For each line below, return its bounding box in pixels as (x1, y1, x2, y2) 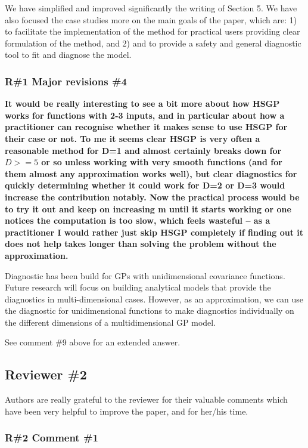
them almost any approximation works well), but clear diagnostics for (5, 167, 297, 180)
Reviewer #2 (5, 365, 87, 384)
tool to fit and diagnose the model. (5, 48, 132, 61)
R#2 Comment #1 (5, 430, 99, 445)
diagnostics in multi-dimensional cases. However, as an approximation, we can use (5, 292, 304, 305)
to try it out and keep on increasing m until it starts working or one (5, 202, 291, 215)
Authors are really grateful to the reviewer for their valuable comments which (5, 393, 288, 406)
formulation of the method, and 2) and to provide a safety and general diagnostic (5, 36, 301, 49)
